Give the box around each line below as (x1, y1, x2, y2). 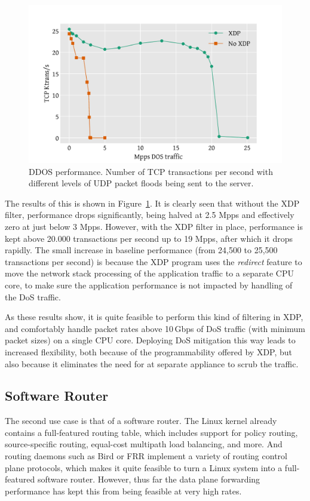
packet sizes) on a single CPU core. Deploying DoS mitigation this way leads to (5, 334, 296, 346)
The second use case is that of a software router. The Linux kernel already (5, 414, 277, 427)
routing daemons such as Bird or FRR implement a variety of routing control (5, 450, 287, 462)
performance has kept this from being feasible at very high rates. (5, 484, 242, 497)
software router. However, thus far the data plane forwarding (37, 473, 260, 485)
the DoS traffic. (5, 290, 61, 303)
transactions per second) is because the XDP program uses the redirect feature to (5, 255, 302, 268)
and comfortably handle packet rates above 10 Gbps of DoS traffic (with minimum (5, 322, 306, 334)
